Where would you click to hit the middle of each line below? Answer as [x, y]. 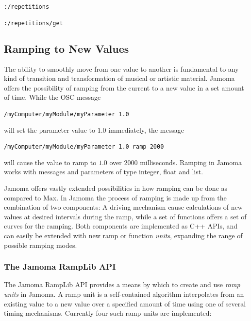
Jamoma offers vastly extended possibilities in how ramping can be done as [116, 188]
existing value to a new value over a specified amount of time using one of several [125, 303]
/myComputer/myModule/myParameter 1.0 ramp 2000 [84, 147]
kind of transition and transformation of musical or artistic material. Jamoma [119, 78]
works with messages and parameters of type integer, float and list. [104, 172]
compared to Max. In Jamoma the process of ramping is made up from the [115, 197]
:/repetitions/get [33, 23]
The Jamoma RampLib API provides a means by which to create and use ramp [122, 284]
